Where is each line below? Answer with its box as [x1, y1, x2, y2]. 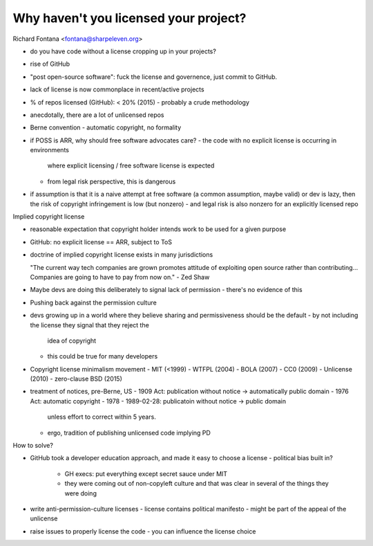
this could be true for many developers [47, 352, 158, 361]
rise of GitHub [30, 60, 70, 69]
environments [30, 146, 69, 154]
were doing [64, 489, 97, 498]
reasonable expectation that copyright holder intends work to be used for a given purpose [30, 225, 287, 233]
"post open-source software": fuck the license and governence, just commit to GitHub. [30, 73, 278, 81]
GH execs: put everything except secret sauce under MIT [64, 469, 228, 477]
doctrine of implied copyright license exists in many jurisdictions [30, 251, 213, 259]
